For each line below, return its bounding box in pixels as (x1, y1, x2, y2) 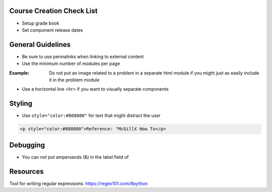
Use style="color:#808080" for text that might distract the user (22, 112, 161, 118)
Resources (9, 167, 44, 176)
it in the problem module (49, 77, 100, 83)
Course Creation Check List (9, 7, 98, 15)
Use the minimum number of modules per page (22, 60, 120, 67)
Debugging (9, 141, 45, 149)
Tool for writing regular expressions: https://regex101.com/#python (9, 180, 148, 186)
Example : (9, 70, 30, 76)
